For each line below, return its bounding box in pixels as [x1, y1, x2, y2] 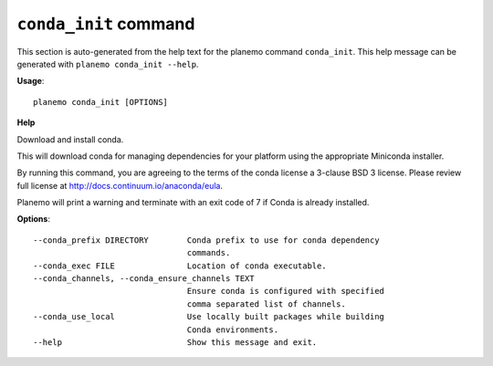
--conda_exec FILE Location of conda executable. [33, 260, 328, 271]
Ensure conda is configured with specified [186, 286, 385, 297]
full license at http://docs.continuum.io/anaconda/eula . [16, 180, 224, 191]
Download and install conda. [16, 133, 124, 145]
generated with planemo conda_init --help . [16, 58, 199, 69]
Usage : [16, 76, 45, 87]
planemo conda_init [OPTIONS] [33, 97, 169, 107]
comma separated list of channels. [186, 298, 346, 309]
